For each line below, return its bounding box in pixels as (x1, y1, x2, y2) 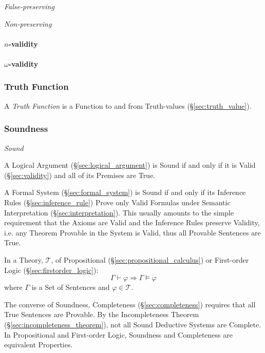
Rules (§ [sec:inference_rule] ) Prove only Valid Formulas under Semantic (4, 197, 231, 207)
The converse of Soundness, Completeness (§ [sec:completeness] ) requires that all (4, 299, 256, 309)
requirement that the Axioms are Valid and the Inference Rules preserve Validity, (4, 217, 260, 228)
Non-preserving (4, 18, 52, 29)
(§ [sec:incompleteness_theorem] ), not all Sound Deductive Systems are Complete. (4, 319, 261, 329)
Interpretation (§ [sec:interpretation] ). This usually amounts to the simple (4, 207, 234, 218)
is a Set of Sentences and (31, 282, 110, 292)
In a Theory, (4, 254, 43, 265)
